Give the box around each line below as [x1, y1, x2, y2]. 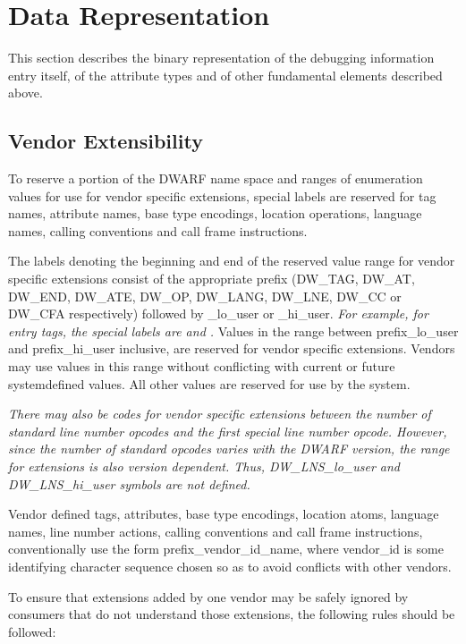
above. [8, 83, 43, 102]
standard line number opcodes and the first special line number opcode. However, [8, 421, 447, 440]
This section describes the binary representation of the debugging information [8, 48, 435, 67]
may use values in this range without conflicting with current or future [8, 357, 395, 376]
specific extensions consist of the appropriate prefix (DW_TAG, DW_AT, [8, 269, 415, 288]
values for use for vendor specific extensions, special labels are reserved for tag [8, 186, 436, 205]
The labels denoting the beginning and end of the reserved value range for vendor [8, 251, 455, 270]
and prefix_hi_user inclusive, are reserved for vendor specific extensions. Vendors [8, 339, 455, 358]
